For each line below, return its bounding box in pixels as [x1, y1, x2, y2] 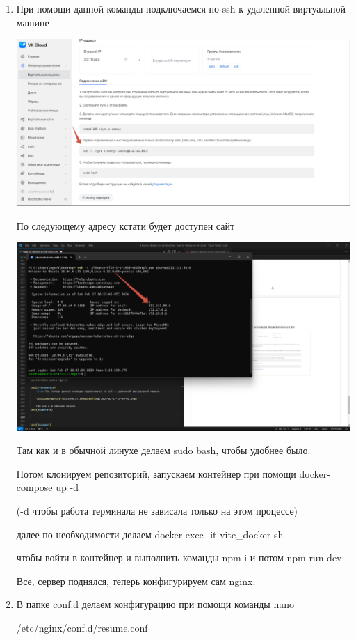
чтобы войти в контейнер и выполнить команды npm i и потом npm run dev [16, 550, 342, 565]
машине [16, 15, 49, 29]
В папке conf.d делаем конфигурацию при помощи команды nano [16, 597, 294, 611]
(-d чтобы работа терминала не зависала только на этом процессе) [16, 503, 298, 517]
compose [16, 480, 53, 494]
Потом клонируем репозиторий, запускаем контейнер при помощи [16, 466, 296, 481]
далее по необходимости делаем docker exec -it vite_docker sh [16, 526, 284, 541]
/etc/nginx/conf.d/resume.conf [16, 620, 148, 634]
